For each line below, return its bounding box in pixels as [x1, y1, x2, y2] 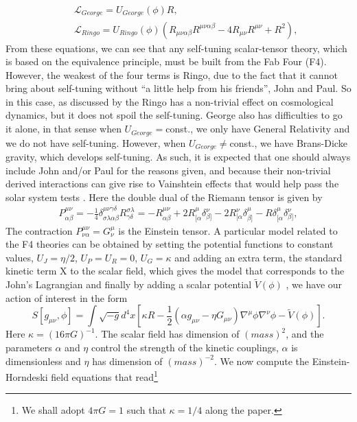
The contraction [5, 223, 73, 237]
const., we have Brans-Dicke [229, 135, 347, 150]
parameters [5, 340, 52, 354]
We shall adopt [21, 403, 85, 417]
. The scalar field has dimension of [95, 327, 240, 341]
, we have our [286, 277, 343, 292]
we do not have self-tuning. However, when [5, 135, 186, 150]
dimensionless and [5, 353, 81, 368]
